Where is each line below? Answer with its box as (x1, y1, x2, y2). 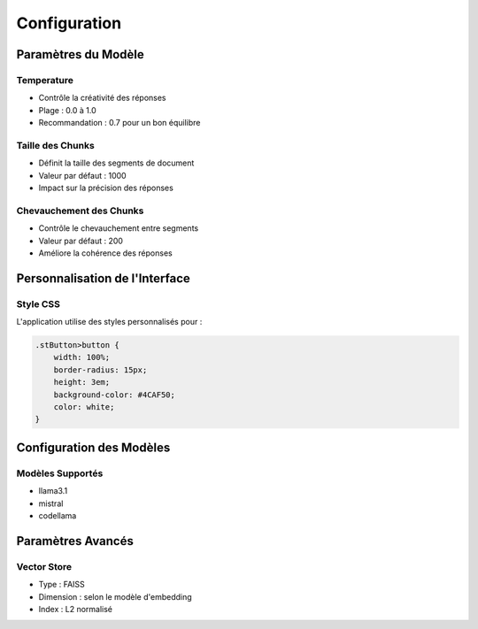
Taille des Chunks (16, 139, 95, 151)
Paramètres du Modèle (16, 47, 145, 62)
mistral (38, 498, 64, 509)
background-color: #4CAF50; (53, 389, 176, 400)
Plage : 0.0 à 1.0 (38, 104, 96, 115)
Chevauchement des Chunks (16, 204, 144, 217)
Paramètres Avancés (16, 533, 135, 548)
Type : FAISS (38, 579, 86, 590)
